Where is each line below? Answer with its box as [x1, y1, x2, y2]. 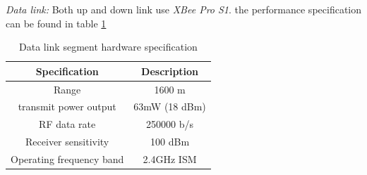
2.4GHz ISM [143, 152, 197, 166]
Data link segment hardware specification [19, 39, 198, 54]
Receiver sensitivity [25, 134, 109, 149]
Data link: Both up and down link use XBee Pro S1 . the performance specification [6, 2, 362, 16]
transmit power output [18, 99, 116, 114]
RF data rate [39, 117, 96, 131]
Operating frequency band [11, 152, 124, 166]
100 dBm [150, 134, 190, 149]
